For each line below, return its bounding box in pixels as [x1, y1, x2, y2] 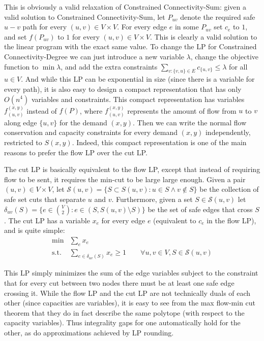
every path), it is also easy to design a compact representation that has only [4, 83, 242, 94]
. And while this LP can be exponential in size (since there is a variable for [21, 74, 255, 84]
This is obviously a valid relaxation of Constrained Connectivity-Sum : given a [4, 2, 247, 12]
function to [4, 61, 39, 72]
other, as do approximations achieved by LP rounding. [4, 327, 174, 337]
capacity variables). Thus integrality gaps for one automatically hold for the [4, 317, 241, 328]
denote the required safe [180, 11, 255, 22]
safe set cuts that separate [4, 193, 86, 204]
